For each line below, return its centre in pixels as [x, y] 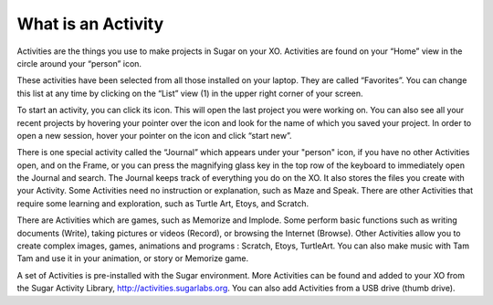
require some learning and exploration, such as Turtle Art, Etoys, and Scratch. [163, 203]
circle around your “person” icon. [79, 63]
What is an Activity [90, 24]
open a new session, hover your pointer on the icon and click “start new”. [154, 135]
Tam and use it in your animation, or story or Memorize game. [133, 258]
